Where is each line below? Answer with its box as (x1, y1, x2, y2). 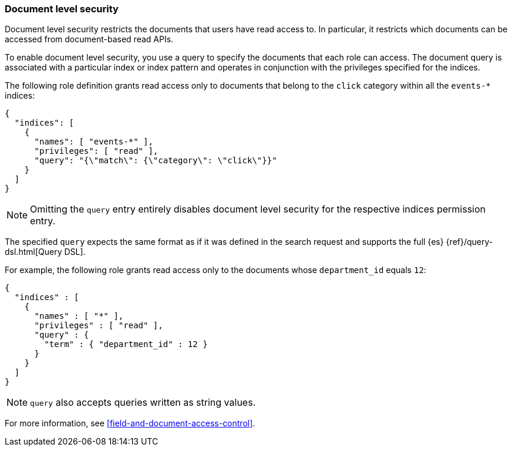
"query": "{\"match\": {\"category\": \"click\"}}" (34, 156, 277, 166)
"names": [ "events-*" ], (34, 137, 153, 147)
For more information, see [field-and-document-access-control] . (5, 418, 255, 429)
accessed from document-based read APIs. (5, 34, 174, 45)
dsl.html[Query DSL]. (5, 247, 86, 257)
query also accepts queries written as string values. (30, 396, 256, 409)
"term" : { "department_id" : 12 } (44, 339, 208, 349)
